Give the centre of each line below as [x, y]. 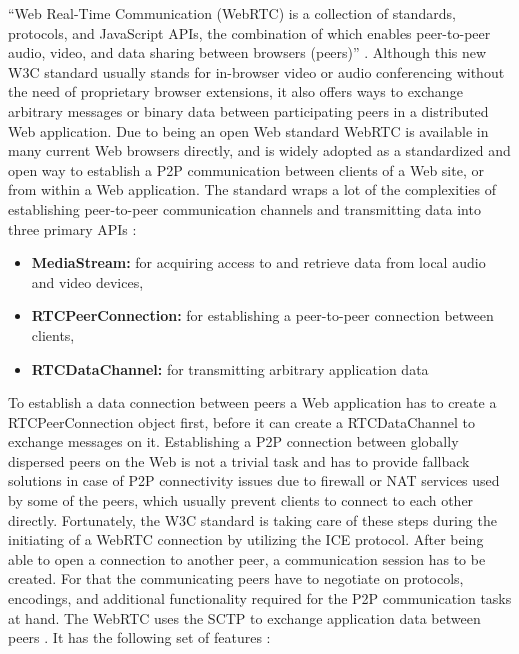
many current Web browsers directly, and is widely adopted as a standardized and [259, 150]
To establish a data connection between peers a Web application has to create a [252, 402]
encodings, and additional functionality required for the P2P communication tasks [260, 598]
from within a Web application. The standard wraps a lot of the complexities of [252, 189]
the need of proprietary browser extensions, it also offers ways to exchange [235, 91]
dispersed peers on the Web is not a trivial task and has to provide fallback [239, 460]
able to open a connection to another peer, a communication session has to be [247, 558]
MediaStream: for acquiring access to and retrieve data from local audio [258, 262]
